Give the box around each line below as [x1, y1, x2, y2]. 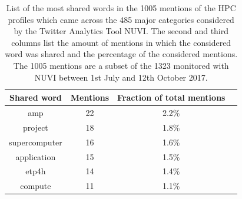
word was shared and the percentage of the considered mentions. [5, 48, 238, 60]
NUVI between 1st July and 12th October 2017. [34, 71, 208, 83]
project [22, 121, 48, 133]
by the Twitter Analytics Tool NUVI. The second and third [14, 25, 229, 37]
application [15, 150, 56, 162]
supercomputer [9, 135, 62, 148]
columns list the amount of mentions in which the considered [11, 36, 231, 48]
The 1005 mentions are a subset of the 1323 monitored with [13, 59, 229, 71]
